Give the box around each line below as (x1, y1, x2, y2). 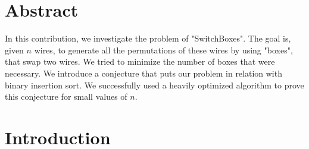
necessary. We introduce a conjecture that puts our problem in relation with (5, 66, 282, 79)
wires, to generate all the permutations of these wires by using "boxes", (34, 43, 293, 56)
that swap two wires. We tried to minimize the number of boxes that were (5, 55, 275, 68)
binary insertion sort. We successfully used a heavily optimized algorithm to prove (5, 78, 304, 91)
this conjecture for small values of (5, 90, 127, 103)
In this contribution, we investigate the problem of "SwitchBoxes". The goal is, (5, 32, 291, 45)
